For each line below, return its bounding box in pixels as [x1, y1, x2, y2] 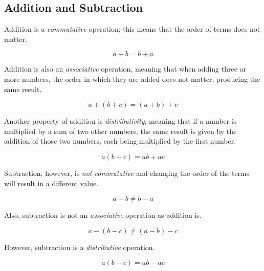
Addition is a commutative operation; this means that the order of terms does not [4, 24, 260, 34]
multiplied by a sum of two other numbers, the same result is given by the [4, 125, 237, 136]
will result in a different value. [4, 177, 99, 188]
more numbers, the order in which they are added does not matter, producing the [4, 73, 260, 84]
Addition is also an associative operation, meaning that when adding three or [4, 63, 247, 74]
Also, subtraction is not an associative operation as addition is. [4, 210, 202, 220]
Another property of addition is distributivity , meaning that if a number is [4, 116, 237, 126]
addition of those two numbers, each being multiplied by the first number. [4, 135, 236, 146]
